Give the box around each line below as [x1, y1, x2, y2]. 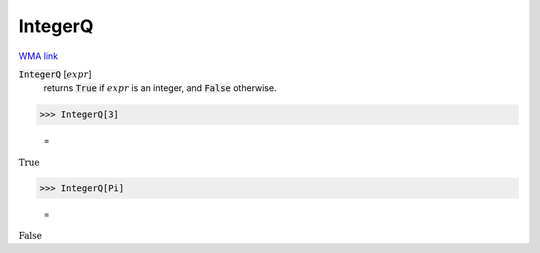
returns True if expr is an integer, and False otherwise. [43, 82, 277, 94]
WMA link [18, 50, 59, 62]
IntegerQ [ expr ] [18, 68, 92, 80]
